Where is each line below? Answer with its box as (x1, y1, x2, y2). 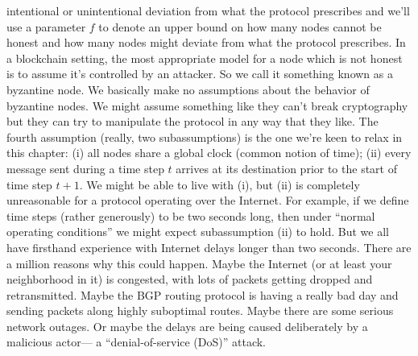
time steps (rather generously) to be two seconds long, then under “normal (6, 207, 375, 224)
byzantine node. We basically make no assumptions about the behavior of (6, 81, 370, 97)
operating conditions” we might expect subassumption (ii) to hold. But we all (6, 223, 389, 240)
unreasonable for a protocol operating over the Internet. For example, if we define (6, 192, 409, 209)
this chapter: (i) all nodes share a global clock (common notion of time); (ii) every (6, 144, 412, 161)
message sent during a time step (6, 159, 164, 176)
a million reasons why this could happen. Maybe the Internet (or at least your (6, 255, 392, 271)
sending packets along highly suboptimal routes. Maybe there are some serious (6, 302, 394, 319)
